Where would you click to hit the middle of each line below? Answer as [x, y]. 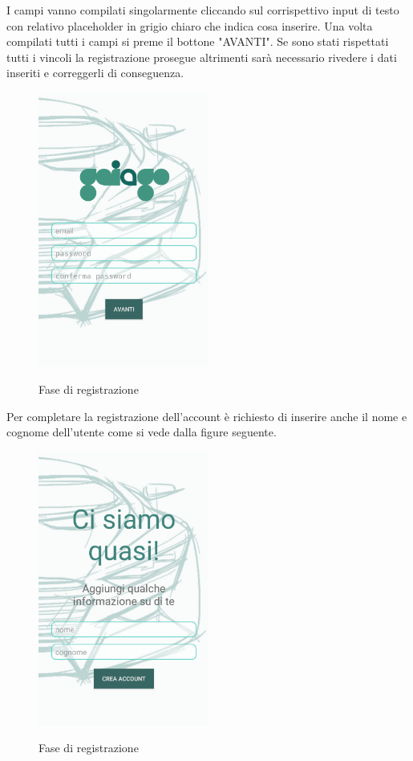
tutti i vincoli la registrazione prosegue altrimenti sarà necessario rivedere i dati [202, 57]
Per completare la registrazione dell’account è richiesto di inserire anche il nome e [207, 416]
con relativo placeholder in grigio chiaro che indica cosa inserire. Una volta [190, 25]
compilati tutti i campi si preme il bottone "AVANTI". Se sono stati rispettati [198, 41]
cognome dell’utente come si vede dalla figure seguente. [142, 432]
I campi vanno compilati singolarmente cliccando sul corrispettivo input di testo [203, 10]
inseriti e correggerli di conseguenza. [95, 73]
